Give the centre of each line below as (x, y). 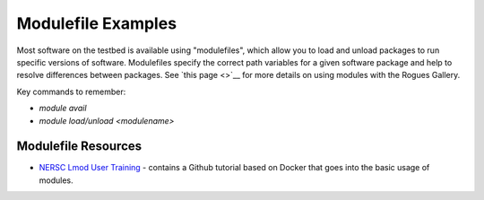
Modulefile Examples (97, 23)
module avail (63, 109)
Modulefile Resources (79, 147)
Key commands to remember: (71, 91)
